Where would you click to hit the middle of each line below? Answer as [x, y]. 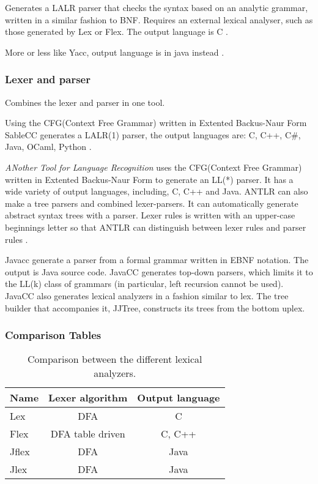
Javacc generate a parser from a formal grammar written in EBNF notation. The [157, 260]
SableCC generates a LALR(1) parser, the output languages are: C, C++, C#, [153, 134]
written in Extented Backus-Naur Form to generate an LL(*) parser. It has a [149, 179]
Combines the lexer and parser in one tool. [85, 102]
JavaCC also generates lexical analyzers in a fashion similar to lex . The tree [147, 295]
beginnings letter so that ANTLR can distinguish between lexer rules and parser [156, 227]
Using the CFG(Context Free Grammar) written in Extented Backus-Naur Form [156, 123]
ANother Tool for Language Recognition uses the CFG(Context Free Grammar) [153, 167]
